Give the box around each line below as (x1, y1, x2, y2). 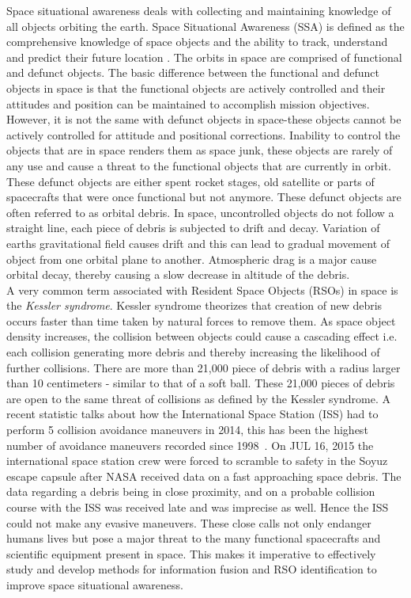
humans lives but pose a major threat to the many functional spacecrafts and (6, 530, 381, 547)
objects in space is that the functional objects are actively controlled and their (6, 79, 386, 96)
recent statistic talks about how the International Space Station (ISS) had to (6, 406, 379, 422)
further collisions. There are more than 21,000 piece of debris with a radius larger (6, 359, 401, 375)
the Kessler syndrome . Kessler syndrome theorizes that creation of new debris (6, 297, 383, 314)
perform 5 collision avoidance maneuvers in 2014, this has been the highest (6, 421, 368, 438)
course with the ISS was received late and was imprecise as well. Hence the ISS (6, 499, 389, 515)
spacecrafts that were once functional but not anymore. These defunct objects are (6, 189, 402, 205)
